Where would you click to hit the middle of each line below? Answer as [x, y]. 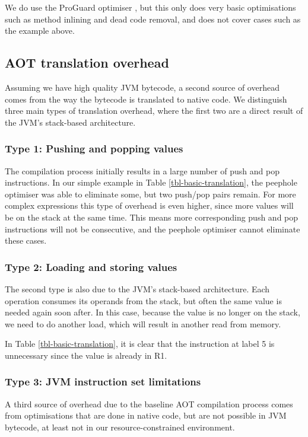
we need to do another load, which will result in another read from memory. [143, 323]
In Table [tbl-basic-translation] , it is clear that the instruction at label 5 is [140, 344]
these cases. [26, 240]
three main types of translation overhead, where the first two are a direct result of [154, 111]
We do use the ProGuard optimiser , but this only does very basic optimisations [150, 7]
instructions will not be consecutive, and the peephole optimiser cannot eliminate [153, 229]
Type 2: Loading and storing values [91, 267]
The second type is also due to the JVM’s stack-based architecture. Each [137, 288]
